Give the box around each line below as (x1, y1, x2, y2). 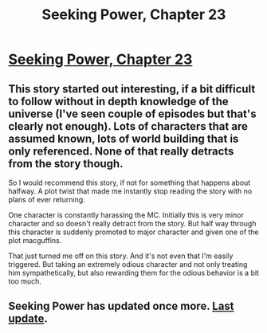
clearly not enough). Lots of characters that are (8, 119, 249, 133)
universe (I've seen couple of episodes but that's (8, 107, 257, 120)
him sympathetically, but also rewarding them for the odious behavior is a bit (8, 268, 259, 277)
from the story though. (8, 157, 124, 170)
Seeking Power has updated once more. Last (8, 300, 234, 313)
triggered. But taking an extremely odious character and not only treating (8, 260, 248, 268)
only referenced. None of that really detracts (8, 144, 234, 158)
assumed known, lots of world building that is (8, 131, 239, 145)
